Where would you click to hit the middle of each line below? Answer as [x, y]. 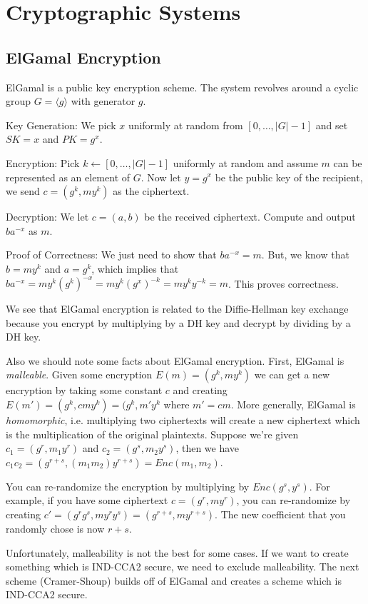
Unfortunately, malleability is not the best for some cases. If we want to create [177, 552]
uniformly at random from [185, 125]
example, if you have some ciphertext [87, 500]
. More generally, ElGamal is [293, 404]
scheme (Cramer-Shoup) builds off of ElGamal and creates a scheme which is [174, 580]
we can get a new [292, 374]
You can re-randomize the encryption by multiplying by [128, 486]
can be [348, 162]
